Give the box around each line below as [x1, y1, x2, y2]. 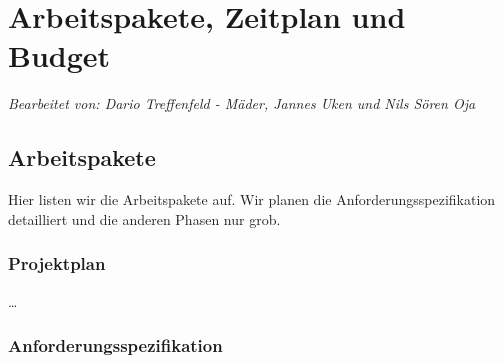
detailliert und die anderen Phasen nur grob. [8, 208, 281, 229]
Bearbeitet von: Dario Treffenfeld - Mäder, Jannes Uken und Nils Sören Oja [8, 93, 476, 114]
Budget [8, 35, 111, 76]
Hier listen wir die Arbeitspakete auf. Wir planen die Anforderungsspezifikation [8, 189, 496, 210]
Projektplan [8, 251, 106, 276]
